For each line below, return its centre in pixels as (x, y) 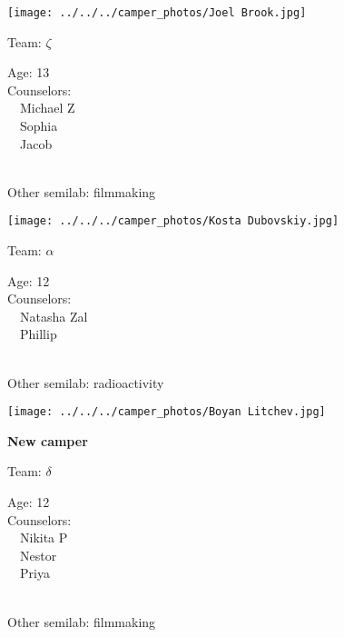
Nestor (38, 555)
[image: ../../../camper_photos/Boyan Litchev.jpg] (167, 412)
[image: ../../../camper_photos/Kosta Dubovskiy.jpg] (173, 221)
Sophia (39, 126)
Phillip (38, 334)
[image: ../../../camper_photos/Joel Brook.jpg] (157, 13)
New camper (48, 440)
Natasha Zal (54, 316)
